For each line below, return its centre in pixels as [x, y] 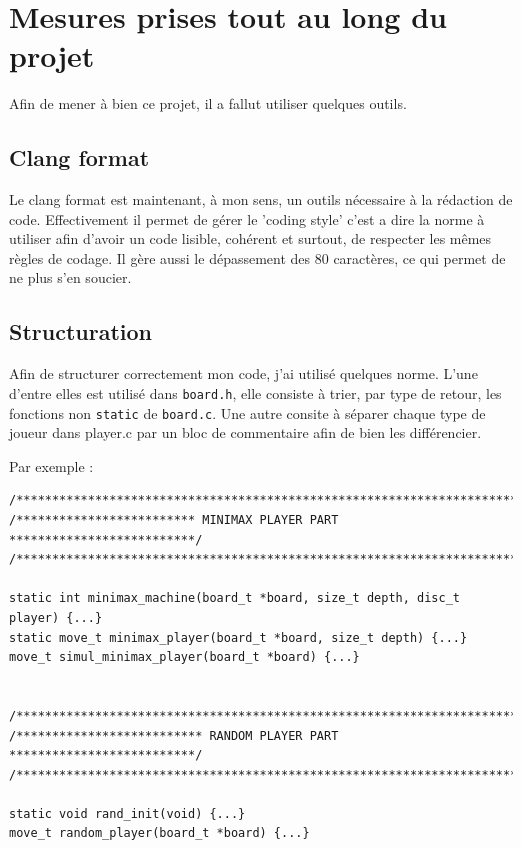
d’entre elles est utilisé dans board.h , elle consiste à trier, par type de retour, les [255, 392]
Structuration [80, 331]
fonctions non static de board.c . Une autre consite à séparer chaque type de [247, 412]
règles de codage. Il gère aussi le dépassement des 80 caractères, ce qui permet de [257, 257]
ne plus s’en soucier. [70, 277]
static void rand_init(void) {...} [127, 813]
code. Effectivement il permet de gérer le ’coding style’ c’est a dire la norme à [247, 218]
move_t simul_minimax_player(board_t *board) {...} [184, 657]
